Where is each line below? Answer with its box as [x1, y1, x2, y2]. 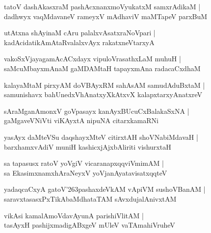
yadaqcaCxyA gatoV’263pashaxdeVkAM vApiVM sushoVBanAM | [4, 184, 206, 194]
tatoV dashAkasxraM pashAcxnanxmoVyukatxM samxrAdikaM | [4, 1, 201, 11]
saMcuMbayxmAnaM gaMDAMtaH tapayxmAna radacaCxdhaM [4, 63, 201, 73]
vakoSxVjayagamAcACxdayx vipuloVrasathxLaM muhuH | [4, 53, 181, 64]
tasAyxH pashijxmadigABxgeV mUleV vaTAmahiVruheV [4, 220, 175, 230]
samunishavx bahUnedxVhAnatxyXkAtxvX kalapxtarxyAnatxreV [4, 89, 202, 100]
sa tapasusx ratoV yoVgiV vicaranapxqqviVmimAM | [4, 158, 164, 168]
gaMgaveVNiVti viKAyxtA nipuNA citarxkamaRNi [4, 115, 158, 126]
